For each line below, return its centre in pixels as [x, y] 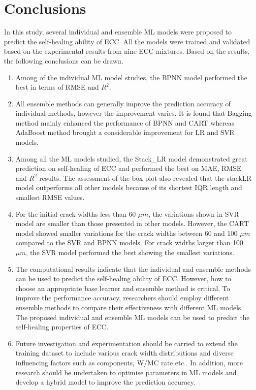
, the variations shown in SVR [194, 213]
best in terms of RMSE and [57, 87]
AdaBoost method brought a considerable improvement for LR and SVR [125, 132]
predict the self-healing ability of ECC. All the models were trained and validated [127, 41]
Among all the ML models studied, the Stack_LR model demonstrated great [131, 158]
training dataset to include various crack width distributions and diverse [125, 353]
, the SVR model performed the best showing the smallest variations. [130, 252]
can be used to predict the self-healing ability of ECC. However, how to [123, 278]
